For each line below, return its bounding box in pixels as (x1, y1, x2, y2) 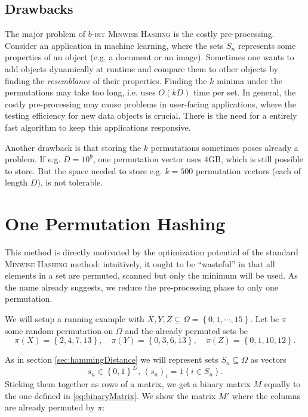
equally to (264, 378, 301, 390)
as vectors (250, 353, 287, 366)
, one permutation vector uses (93, 153, 202, 165)
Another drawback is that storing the (5, 141, 141, 153)
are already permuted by (5, 401, 95, 413)
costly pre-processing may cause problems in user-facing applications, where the (5, 97, 296, 110)
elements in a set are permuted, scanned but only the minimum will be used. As (5, 269, 298, 282)
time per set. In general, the (193, 86, 296, 98)
